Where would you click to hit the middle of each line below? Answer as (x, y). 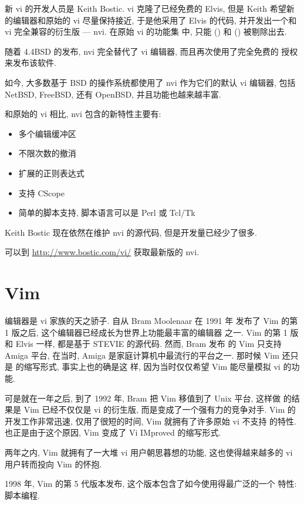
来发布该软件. (31, 63)
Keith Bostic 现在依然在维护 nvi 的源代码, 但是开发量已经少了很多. (131, 232)
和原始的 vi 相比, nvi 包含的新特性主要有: (83, 114)
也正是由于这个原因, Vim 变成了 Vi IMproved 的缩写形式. (113, 432)
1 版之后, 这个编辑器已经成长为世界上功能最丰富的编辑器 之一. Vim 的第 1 (146, 332)
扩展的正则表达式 (51, 173)
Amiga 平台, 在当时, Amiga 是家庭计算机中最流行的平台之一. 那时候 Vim (142, 355)
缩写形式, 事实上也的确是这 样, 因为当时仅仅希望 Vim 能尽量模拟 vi (152, 367)
